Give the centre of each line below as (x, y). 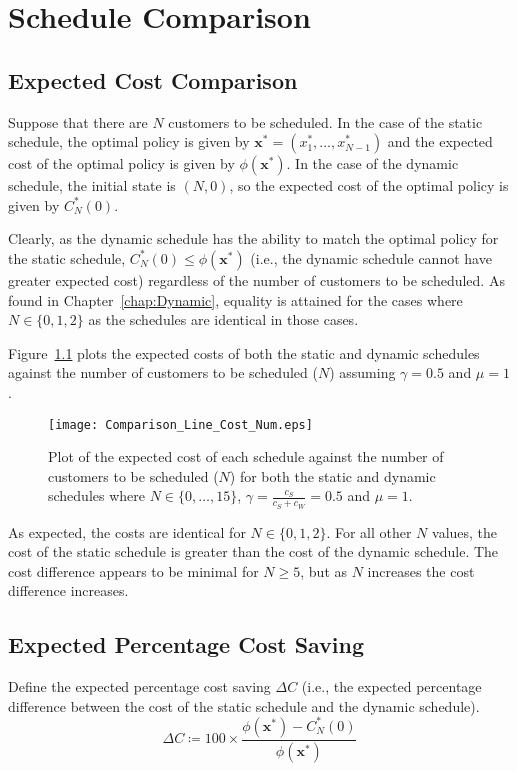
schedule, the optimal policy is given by (129, 141)
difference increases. (68, 590)
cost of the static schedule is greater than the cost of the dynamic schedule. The (253, 551)
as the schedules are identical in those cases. (223, 319)
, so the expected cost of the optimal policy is (369, 185)
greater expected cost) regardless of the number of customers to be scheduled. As (256, 279)
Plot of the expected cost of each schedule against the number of (246, 456)
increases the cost (421, 570)
